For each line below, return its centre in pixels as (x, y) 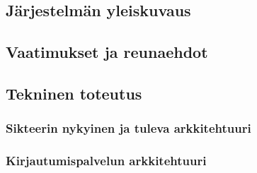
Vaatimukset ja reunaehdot (107, 52)
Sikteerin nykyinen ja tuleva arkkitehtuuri (128, 128)
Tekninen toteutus (74, 93)
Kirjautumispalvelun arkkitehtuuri (106, 161)
